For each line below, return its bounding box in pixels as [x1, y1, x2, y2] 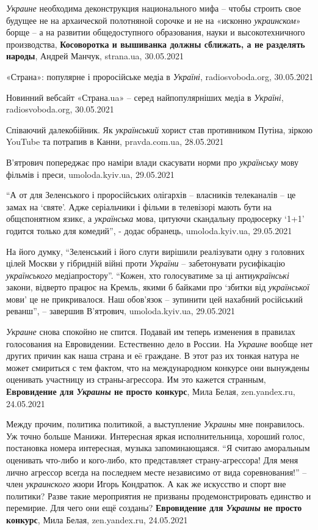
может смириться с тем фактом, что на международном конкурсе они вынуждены [6, 361, 309, 374]
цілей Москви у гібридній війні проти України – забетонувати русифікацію [6, 257, 285, 270]
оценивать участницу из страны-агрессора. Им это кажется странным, [6, 373, 266, 386]
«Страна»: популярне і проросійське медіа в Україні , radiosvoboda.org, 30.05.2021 [6, 70, 314, 83]
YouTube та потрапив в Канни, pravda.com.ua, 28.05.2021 [6, 135, 224, 148]
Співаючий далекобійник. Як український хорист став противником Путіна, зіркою [6, 123, 313, 136]
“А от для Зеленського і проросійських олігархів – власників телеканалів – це [6, 188, 296, 201]
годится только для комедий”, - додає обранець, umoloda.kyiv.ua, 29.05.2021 [6, 224, 292, 237]
